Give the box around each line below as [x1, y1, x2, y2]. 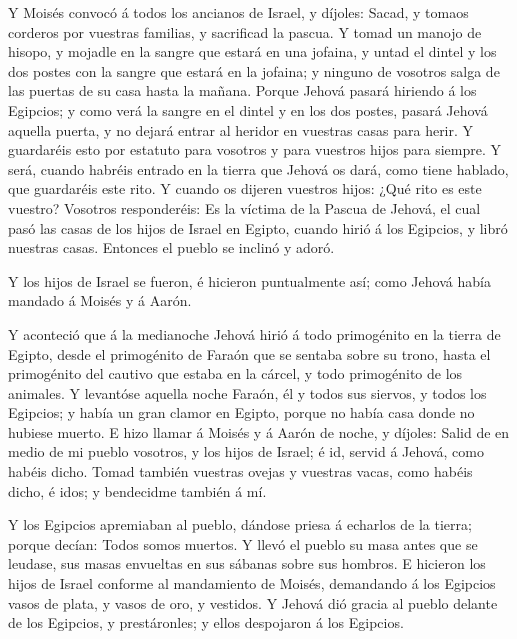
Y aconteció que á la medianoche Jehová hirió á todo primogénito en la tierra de [8, 323, 501, 344]
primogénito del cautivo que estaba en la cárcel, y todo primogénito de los [8, 363, 463, 384]
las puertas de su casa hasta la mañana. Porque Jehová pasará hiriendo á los [8, 80, 477, 101]
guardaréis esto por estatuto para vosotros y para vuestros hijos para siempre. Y [8, 139, 501, 160]
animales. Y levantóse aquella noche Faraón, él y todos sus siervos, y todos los [8, 382, 487, 403]
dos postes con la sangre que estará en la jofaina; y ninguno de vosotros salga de [8, 60, 500, 81]
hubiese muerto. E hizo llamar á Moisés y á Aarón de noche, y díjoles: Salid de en [8, 421, 510, 442]
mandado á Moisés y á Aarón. [8, 290, 192, 311]
